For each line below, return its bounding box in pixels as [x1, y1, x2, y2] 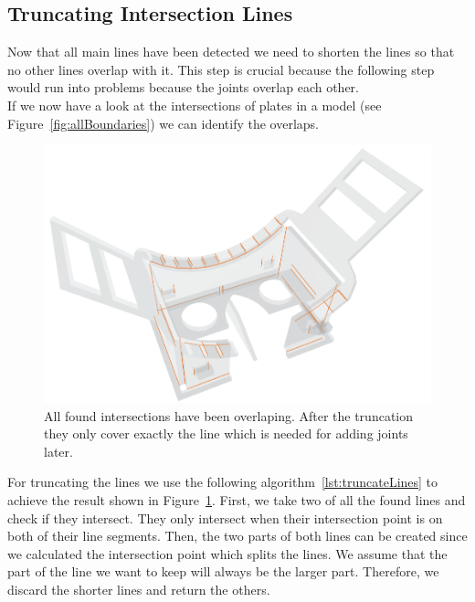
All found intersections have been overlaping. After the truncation [44, 406, 414, 425]
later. [44, 441, 73, 460]
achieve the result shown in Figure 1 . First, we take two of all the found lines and [7, 490, 466, 509]
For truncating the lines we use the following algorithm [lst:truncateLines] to [7, 472, 438, 491]
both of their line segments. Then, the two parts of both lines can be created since [7, 526, 468, 545]
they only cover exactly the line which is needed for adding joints [44, 424, 408, 443]
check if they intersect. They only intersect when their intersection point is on [7, 508, 443, 527]
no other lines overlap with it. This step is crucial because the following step [7, 59, 435, 79]
